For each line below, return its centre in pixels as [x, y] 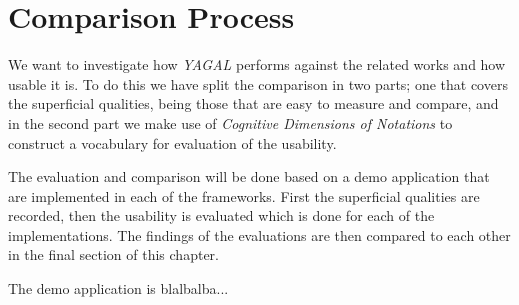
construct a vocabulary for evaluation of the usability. [172, 142]
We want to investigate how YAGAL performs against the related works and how [257, 64]
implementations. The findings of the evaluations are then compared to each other [259, 234]
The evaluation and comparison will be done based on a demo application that [249, 176]
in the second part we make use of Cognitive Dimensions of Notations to [230, 122]
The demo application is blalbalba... [118, 288]
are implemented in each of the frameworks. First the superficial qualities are [244, 195]
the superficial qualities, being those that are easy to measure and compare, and [253, 103]
